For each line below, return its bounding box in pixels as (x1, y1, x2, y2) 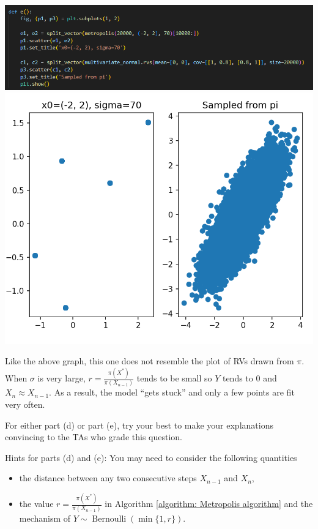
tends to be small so (136, 372, 212, 385)
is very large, (37, 372, 86, 385)
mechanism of (19, 511, 71, 524)
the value (19, 497, 54, 510)
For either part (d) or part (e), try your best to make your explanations (5, 418, 273, 431)
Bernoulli (92, 514, 127, 523)
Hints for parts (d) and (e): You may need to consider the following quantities (5, 451, 297, 463)
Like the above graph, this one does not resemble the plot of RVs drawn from (5, 355, 294, 367)
